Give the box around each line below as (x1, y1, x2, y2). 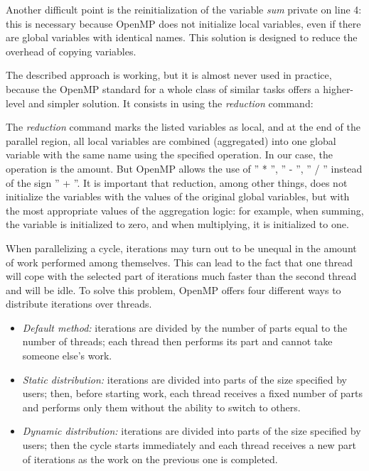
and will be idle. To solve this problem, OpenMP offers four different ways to (6, 282, 341, 297)
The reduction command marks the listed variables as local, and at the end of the (6, 119, 360, 134)
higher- (323, 81, 354, 96)
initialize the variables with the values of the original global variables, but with (6, 189, 350, 204)
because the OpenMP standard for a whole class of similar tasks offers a (6, 81, 320, 96)
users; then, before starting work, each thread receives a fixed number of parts (22, 386, 363, 401)
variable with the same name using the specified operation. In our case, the (6, 147, 333, 162)
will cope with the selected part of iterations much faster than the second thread (6, 269, 357, 283)
